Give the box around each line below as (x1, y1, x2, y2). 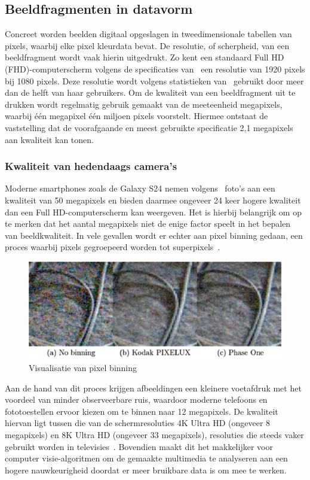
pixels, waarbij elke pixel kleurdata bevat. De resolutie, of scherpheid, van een (5, 39, 290, 51)
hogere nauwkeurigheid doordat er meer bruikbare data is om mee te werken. (5, 463, 287, 476)
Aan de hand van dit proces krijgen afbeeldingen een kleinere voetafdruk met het (5, 381, 302, 394)
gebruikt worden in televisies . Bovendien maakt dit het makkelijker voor (5, 440, 273, 452)
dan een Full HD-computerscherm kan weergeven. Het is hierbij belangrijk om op (5, 205, 302, 218)
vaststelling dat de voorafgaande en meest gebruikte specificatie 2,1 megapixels (5, 121, 293, 133)
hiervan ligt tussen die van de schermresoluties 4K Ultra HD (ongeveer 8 (5, 417, 271, 429)
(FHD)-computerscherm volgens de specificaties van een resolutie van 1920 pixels (5, 62, 305, 75)
